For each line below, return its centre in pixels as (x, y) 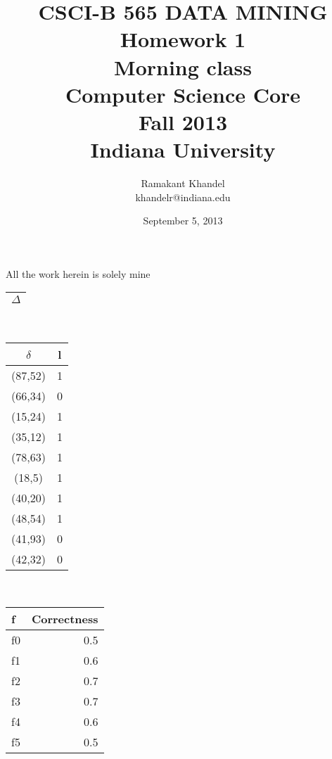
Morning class (183, 66)
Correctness (65, 618)
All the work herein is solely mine (78, 273)
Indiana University (183, 149)
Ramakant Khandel (183, 183)
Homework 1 (183, 39)
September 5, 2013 (183, 221)
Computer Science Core (183, 94)
